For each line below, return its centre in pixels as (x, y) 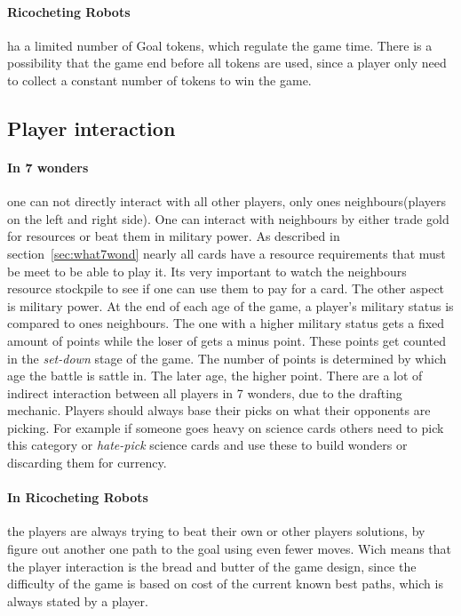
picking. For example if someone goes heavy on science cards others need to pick (226, 427)
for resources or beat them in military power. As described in (174, 236)
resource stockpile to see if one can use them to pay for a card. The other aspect (226, 288)
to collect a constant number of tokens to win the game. (159, 80)
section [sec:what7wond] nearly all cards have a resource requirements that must (227, 253)
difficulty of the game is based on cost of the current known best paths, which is (225, 584)
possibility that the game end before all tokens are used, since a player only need (227, 63)
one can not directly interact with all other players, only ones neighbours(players (227, 201)
